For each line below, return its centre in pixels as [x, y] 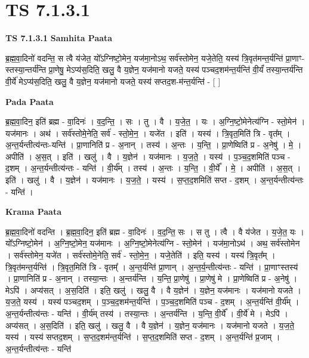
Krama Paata [33, 212]
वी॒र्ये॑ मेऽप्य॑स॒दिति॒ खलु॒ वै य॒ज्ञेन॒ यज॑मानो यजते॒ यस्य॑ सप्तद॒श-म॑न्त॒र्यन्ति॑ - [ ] [113, 81]
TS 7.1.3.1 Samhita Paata [59, 38]
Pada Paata [30, 101]
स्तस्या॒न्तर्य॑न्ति [26, 70]
